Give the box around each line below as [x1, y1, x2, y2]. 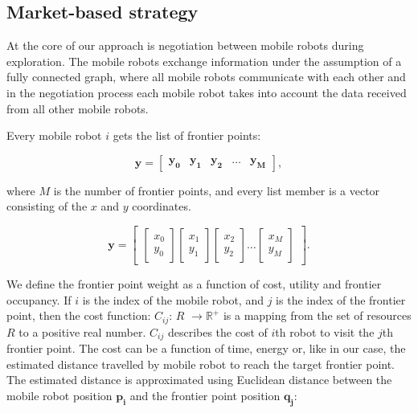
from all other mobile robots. [6, 100, 149, 117]
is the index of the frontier [276, 291, 406, 308]
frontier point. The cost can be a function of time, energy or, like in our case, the [6, 340, 406, 357]
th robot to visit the [275, 323, 375, 340]
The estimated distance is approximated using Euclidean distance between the [6, 371, 392, 388]
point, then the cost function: [6, 307, 151, 324]
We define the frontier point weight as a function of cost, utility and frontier [6, 275, 382, 292]
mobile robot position [6, 386, 113, 403]
